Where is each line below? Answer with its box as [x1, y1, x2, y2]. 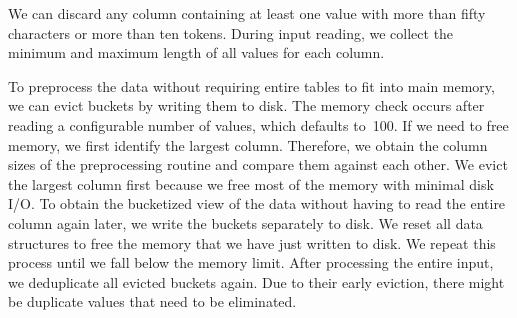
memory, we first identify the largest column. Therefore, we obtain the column [8, 134, 488, 155]
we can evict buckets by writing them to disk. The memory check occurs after [8, 95, 485, 116]
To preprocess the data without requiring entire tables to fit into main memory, [8, 75, 495, 96]
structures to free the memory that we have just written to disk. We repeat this [8, 232, 496, 253]
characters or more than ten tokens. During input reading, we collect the [8, 22, 454, 43]
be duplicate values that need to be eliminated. [8, 291, 297, 312]
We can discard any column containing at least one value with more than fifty [8, 3, 486, 23]
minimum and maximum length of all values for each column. [8, 42, 385, 63]
